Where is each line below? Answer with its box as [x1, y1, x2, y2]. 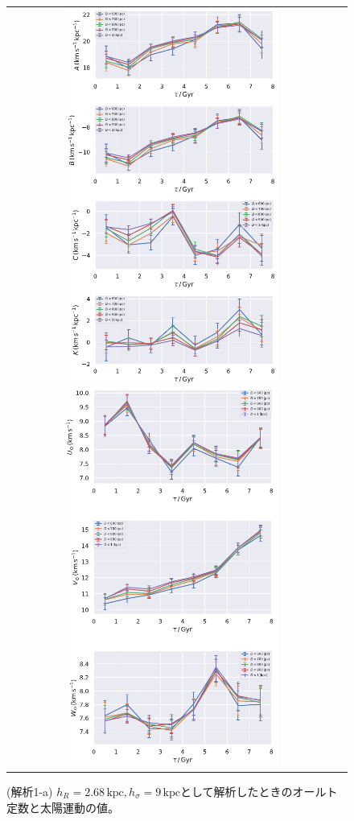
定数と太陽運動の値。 [6, 798, 119, 815]
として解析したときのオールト [179, 783, 338, 800]
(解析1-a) [6, 783, 53, 800]
